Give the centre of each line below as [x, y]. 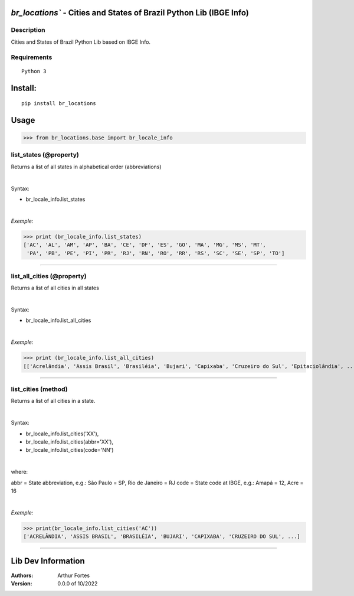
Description [28, 30]
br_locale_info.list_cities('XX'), [62, 434]
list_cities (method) [39, 389]
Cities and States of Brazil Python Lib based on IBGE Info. [81, 42]
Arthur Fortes [74, 575]
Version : [22, 583]
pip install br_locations [59, 104]
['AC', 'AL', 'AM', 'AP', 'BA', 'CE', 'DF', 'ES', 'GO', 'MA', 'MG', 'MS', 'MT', [145, 245]
